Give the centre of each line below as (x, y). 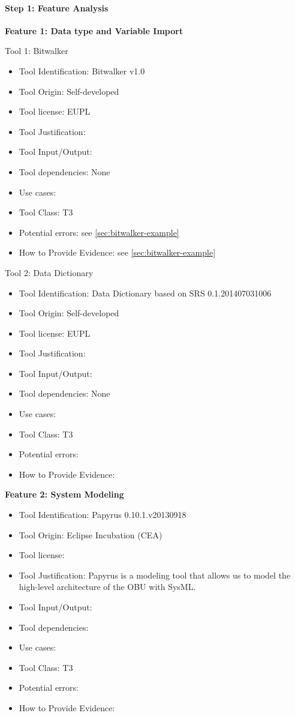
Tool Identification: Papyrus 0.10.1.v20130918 (103, 515)
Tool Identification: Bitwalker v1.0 (82, 71)
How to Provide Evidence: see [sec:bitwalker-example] (117, 252)
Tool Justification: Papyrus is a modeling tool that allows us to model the (155, 575)
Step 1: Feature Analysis (57, 8)
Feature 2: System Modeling (64, 494)
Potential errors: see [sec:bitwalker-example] (99, 232)
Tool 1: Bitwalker (37, 51)
